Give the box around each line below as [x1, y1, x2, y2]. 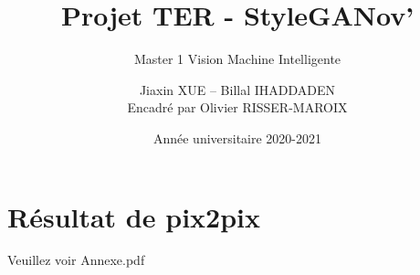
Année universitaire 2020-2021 [152, 128, 322, 147]
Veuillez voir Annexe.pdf [7, 250, 145, 270]
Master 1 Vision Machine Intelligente [133, 49, 341, 69]
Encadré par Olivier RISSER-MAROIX [127, 98, 348, 117]
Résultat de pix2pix [7, 197, 260, 235]
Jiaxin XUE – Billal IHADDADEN [139, 79, 336, 99]
